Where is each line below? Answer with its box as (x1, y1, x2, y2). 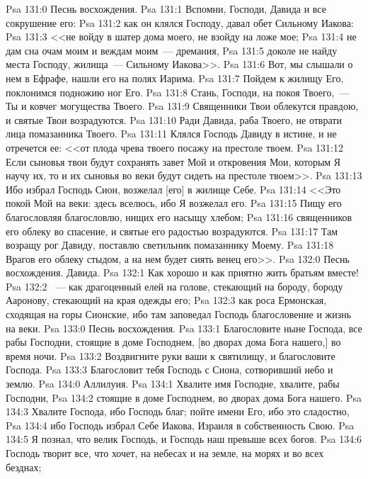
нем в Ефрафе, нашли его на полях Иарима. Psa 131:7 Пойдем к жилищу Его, (6, 70, 344, 85)
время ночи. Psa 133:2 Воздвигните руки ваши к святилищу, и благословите (6, 348, 335, 363)
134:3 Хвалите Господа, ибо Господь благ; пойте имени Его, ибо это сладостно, (6, 404, 350, 419)
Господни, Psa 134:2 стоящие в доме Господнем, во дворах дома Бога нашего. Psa (6, 390, 362, 405)
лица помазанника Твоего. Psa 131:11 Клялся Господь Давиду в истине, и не (6, 126, 337, 141)
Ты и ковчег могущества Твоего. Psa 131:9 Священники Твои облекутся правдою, (6, 98, 359, 113)
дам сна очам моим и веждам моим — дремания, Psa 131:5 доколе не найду (6, 43, 338, 57)
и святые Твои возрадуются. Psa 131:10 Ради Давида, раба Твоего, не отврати (6, 112, 342, 127)
